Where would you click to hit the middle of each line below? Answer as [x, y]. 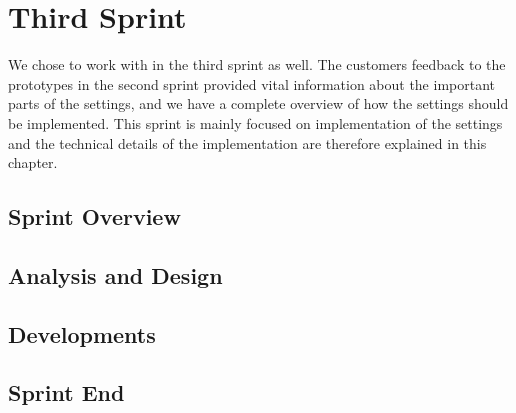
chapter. [33, 162]
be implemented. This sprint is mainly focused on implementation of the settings [255, 122]
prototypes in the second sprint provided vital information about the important [252, 83]
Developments [82, 333]
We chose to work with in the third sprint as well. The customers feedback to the [257, 64]
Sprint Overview [94, 216]
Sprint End [66, 392]
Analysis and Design [115, 274]
